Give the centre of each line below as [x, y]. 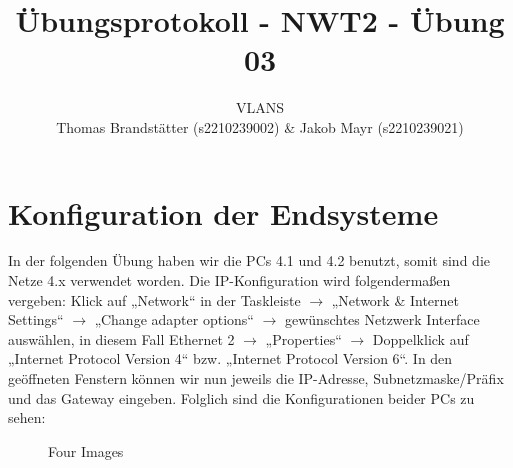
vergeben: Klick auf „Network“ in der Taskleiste [154, 299]
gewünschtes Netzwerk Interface [382, 319]
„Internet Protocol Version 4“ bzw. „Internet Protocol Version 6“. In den [230, 358]
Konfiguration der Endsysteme [223, 212]
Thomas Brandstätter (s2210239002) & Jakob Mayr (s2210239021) [260, 126]
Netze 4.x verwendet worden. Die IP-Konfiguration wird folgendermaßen [229, 280]
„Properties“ [303, 338]
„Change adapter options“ [174, 319]
